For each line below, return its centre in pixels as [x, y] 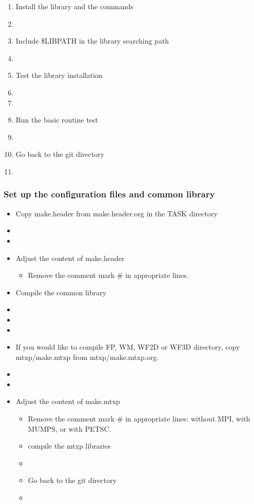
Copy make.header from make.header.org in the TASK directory [116, 213]
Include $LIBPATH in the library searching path [92, 41]
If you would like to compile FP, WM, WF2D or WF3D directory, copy [128, 347]
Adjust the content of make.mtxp [68, 401]
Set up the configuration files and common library [109, 194]
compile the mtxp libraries [69, 446]
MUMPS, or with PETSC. [70, 428]
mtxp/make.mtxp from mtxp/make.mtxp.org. [87, 357]
